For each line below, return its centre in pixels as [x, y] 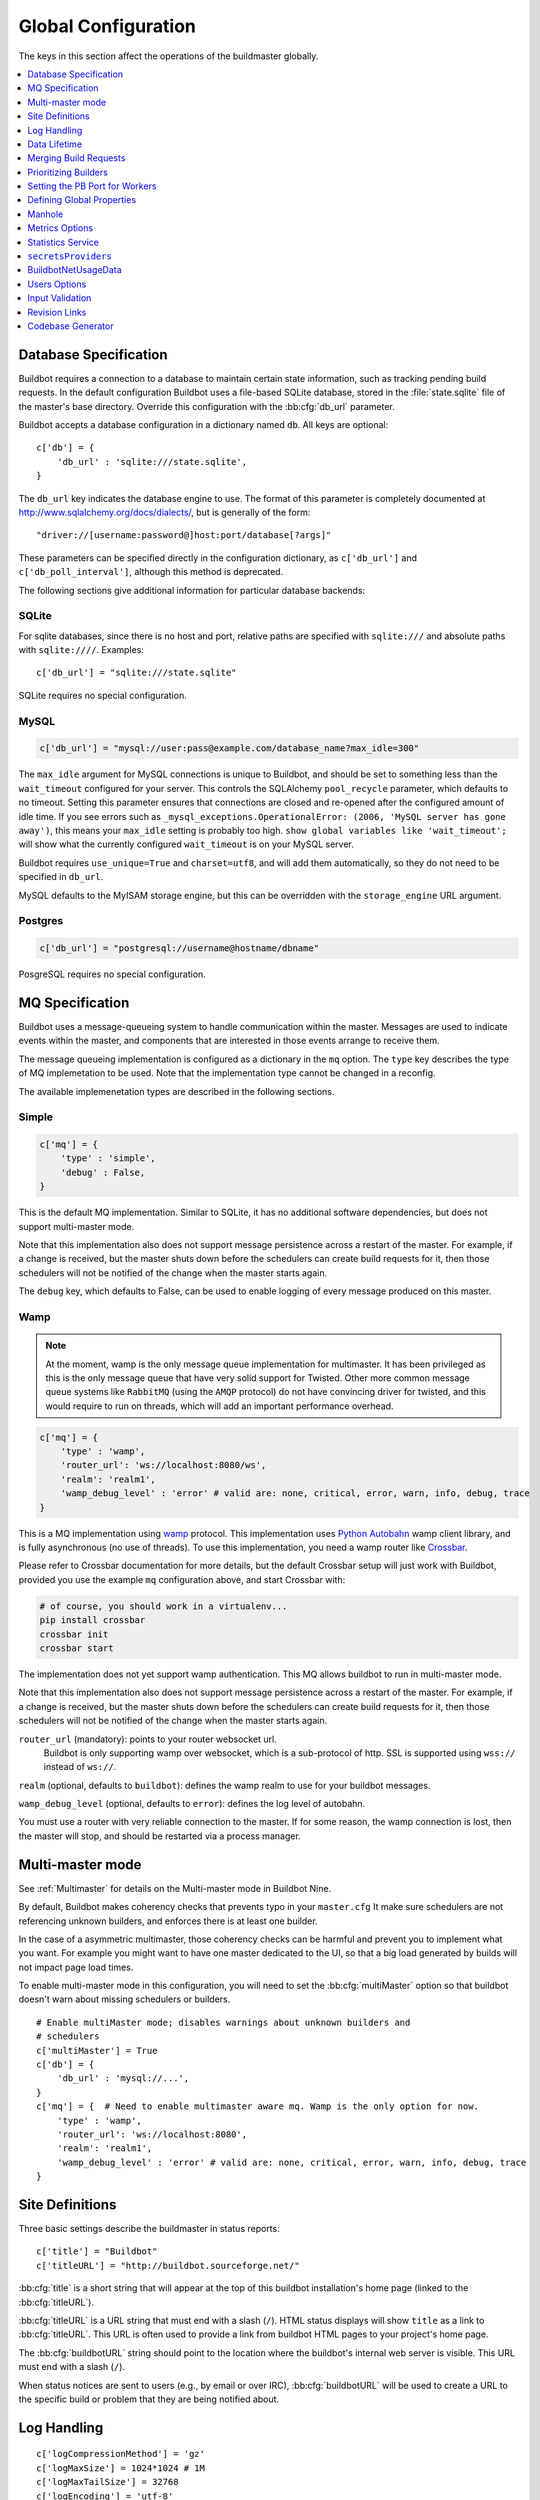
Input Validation [59, 298]
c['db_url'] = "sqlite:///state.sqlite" [136, 673]
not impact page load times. [76, 1967]
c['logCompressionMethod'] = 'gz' [120, 2454]
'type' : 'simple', [108, 1158]
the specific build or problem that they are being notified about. [149, 2399]
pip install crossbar [92, 1620]
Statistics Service [63, 242]
